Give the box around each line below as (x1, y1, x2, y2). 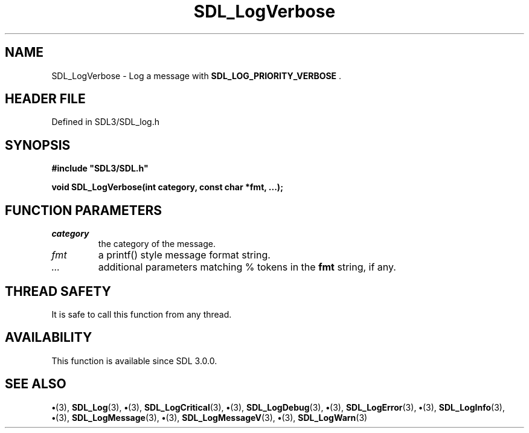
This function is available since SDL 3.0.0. (51, 355, 217, 366)
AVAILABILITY (5, 330, 92, 345)
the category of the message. (98, 239, 216, 249)
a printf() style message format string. (98, 249, 271, 261)
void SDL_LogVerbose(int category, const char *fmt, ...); (51, 182, 283, 193)
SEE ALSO (5, 376, 66, 392)
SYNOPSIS (5, 137, 71, 153)
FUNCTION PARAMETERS (5, 202, 162, 218)
